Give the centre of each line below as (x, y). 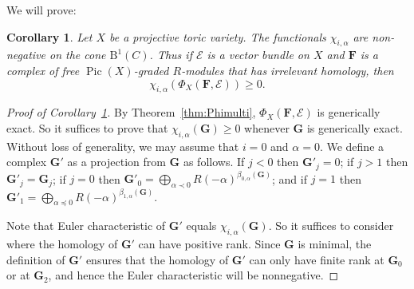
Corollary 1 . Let (49, 36)
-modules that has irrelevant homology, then (288, 70)
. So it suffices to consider (331, 226)
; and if (290, 178)
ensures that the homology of (157, 259)
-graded (151, 70)
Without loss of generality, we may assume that (123, 146)
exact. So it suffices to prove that (87, 127)
